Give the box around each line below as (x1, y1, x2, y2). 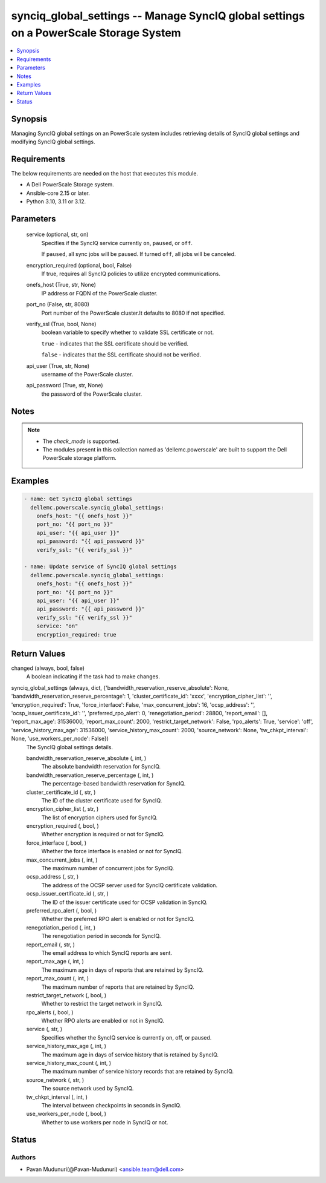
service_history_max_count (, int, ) (26, 1060, 112, 1067)
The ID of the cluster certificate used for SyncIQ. (41, 796, 162, 804)
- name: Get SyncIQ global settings (24, 496, 133, 502)
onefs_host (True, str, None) (26, 281, 97, 289)
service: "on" (36, 623, 78, 629)
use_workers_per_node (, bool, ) (26, 1110, 107, 1118)
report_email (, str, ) (26, 941, 75, 948)
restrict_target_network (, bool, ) (26, 991, 107, 998)
